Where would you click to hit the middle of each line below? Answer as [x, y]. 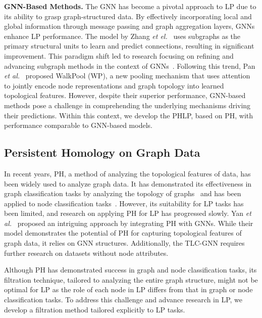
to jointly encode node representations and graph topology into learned [114, 85]
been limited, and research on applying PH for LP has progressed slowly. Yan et [128, 213]
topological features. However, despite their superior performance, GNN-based [125, 95]
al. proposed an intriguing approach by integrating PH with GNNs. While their [129, 223]
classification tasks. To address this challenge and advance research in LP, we [123, 300]
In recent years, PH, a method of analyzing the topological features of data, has [127, 173]
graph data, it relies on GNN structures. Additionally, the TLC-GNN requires [124, 243]
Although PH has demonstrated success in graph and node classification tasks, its [130, 270]
